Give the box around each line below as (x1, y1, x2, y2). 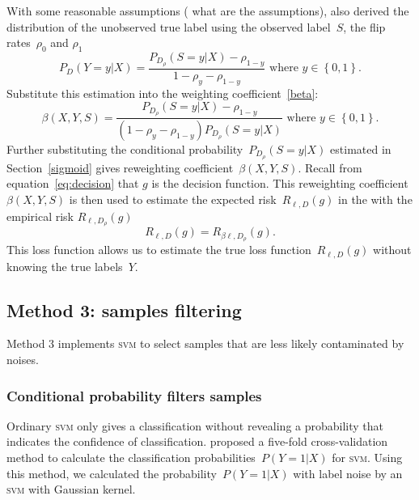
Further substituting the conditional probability (6, 141, 243, 157)
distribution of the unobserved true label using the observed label (6, 18, 331, 35)
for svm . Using (332, 449, 403, 466)
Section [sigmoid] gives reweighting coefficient (6, 159, 234, 176)
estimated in (330, 141, 391, 157)
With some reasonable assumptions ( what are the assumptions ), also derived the (6, 2, 409, 19)
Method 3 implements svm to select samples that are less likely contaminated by (6, 335, 404, 352)
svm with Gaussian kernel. (6, 481, 136, 498)
